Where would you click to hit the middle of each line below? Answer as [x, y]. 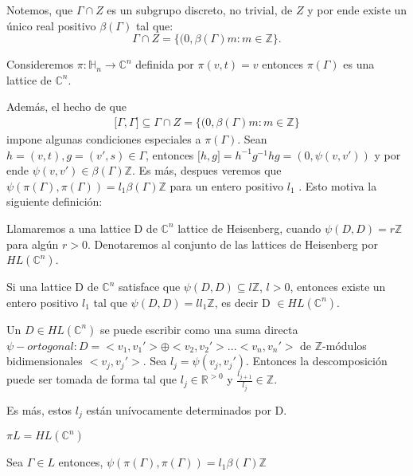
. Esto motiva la [338, 185]
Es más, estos [39, 409]
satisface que [150, 287]
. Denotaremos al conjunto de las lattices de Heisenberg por [233, 244]
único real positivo [51, 25]
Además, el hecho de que [66, 106]
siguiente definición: [55, 201]
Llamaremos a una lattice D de [82, 228]
